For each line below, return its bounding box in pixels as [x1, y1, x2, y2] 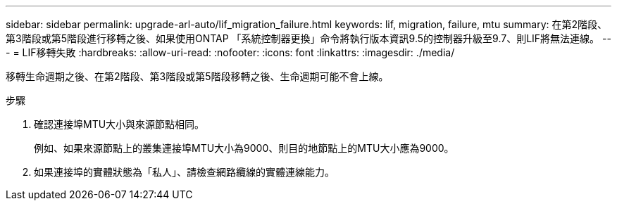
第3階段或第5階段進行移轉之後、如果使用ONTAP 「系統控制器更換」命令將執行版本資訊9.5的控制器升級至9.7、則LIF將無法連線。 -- [6, 32, 611, 44]
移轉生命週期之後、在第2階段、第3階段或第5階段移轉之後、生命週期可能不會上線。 [6, 70, 389, 82]
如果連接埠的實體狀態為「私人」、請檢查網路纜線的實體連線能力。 [34, 166, 335, 178]
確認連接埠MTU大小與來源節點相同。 [34, 118, 205, 130]
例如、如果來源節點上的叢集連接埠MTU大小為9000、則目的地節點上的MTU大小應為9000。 [34, 142, 454, 154]
